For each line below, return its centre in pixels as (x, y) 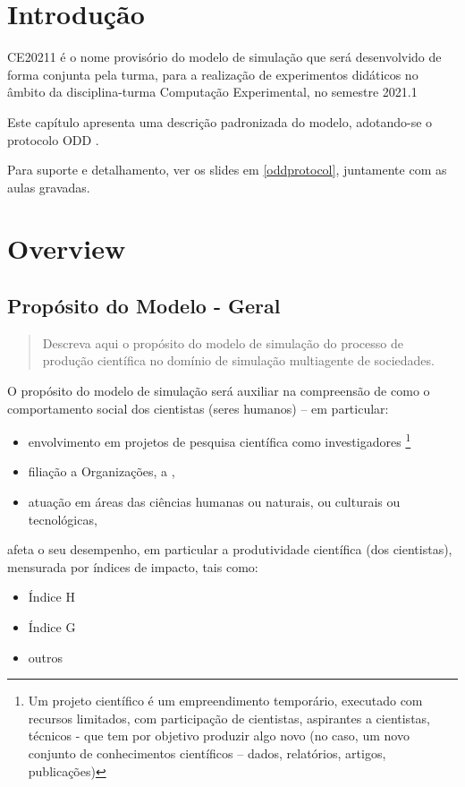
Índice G (52, 627)
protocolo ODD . (53, 139)
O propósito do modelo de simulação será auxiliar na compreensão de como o (219, 391)
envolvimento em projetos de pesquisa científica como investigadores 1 (220, 440)
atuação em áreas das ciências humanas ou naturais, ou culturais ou (214, 502)
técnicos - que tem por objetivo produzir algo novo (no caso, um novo (219, 736)
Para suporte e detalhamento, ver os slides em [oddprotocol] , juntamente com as (227, 170)
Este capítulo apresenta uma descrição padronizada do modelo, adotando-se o (220, 121)
